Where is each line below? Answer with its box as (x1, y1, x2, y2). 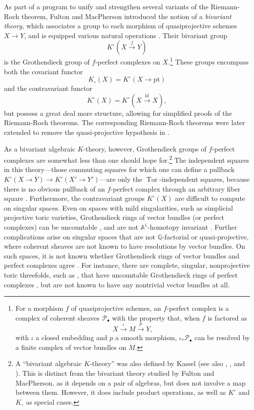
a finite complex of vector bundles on (15, 342, 127, 352)
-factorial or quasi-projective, (162, 231, 249, 241)
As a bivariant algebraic (4, 143, 75, 153)
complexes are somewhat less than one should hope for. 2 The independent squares (4, 153, 249, 165)
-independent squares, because (159, 174, 250, 184)
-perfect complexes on (95, 57, 160, 67)
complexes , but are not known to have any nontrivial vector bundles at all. (4, 279, 230, 289)
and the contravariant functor (4, 83, 92, 93)
